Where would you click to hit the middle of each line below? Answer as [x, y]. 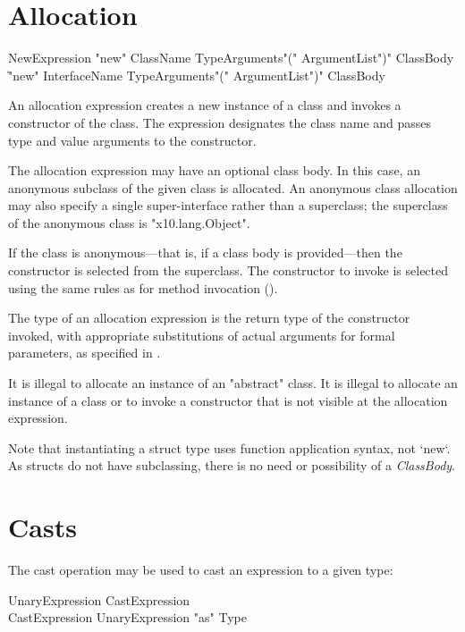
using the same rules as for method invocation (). [143, 287]
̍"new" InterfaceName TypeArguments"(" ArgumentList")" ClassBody [197, 75]
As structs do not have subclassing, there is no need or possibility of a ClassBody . [232, 465]
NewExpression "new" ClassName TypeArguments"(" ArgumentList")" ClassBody [231, 58]
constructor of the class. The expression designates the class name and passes [220, 122]
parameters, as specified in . [85, 353]
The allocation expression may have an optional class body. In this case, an [214, 170]
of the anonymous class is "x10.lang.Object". [129, 222]
